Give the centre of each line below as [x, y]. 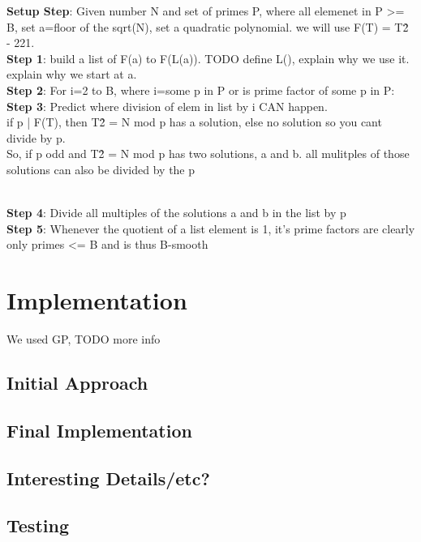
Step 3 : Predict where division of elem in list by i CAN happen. [167, 106]
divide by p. [36, 137]
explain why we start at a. [72, 74]
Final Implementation [99, 430]
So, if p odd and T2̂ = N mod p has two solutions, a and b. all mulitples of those [208, 154]
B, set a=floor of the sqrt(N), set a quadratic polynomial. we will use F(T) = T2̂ [208, 26]
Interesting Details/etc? [108, 478]
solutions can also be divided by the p [101, 169]
